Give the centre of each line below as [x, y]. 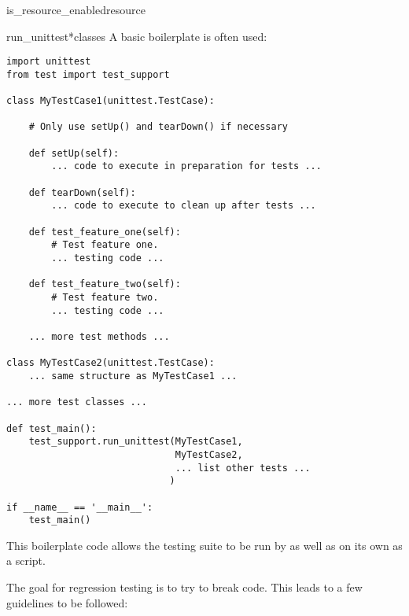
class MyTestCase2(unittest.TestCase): [111, 363]
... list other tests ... [243, 468]
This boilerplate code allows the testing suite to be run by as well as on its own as [204, 545]
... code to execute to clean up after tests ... [184, 206]
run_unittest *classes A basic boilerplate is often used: [137, 36]
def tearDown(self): [82, 192]
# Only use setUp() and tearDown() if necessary [158, 127]
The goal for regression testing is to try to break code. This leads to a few [184, 587]
